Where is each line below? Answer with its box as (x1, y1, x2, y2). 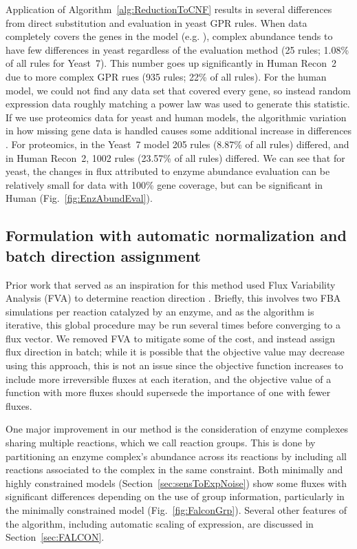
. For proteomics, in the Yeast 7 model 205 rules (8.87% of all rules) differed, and (6, 136, 349, 151)
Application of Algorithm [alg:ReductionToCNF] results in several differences (6, 2, 332, 16)
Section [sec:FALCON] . (6, 530, 105, 544)
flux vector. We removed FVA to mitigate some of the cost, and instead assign (6, 331, 335, 345)
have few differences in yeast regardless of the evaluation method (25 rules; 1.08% (6, 42, 349, 56)
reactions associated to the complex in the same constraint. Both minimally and (6, 462, 343, 477)
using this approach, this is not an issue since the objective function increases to (6, 358, 343, 373)
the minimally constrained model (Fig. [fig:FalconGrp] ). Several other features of (6, 503, 347, 517)
